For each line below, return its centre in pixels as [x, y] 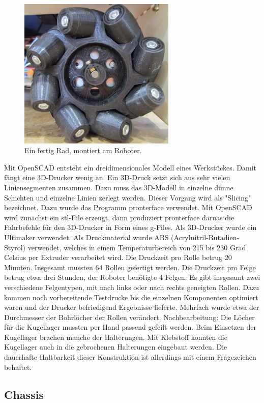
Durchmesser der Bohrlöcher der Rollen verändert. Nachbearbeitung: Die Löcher [129, 317]
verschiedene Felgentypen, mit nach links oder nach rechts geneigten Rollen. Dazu [132, 287]
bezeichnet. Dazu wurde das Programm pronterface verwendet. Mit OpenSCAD [128, 207]
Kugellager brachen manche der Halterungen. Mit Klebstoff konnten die [116, 337]
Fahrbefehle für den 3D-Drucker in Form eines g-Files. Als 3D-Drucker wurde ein [130, 227]
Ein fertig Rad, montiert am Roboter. [83, 150]
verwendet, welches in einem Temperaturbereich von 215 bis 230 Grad [137, 247]
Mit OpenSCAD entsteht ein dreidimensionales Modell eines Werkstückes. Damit [130, 167]
